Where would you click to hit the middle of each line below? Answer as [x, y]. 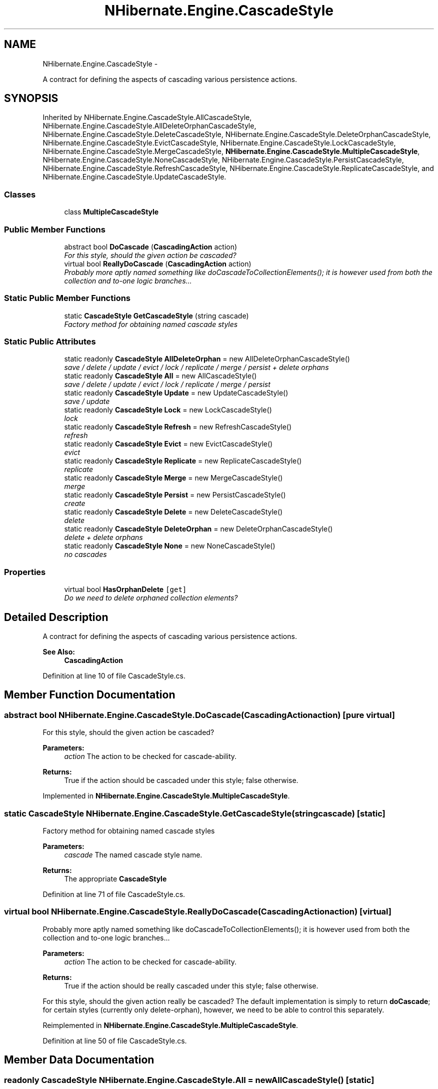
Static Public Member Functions [67, 298]
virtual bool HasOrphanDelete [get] [125, 589]
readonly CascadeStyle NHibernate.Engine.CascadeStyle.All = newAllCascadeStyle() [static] [189, 1080]
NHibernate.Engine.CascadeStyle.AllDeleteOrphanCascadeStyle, [149, 126]
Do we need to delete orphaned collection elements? [151, 598]
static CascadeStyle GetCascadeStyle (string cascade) [156, 315]
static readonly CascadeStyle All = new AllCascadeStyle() [160, 376]
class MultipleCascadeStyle [111, 212]
